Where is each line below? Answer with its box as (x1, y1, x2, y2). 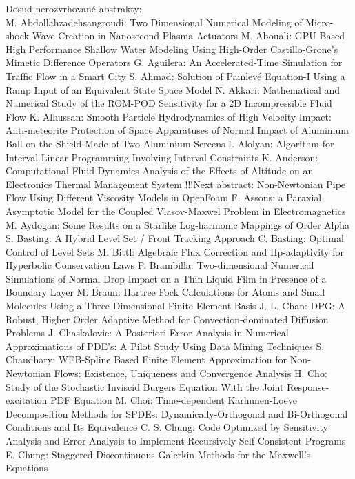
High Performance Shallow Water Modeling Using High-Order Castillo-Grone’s (6, 41, 338, 56)
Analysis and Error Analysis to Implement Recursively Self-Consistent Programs (6, 434, 346, 447)
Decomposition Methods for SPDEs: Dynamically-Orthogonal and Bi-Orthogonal (6, 406, 348, 420)
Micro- (305, 14, 334, 29)
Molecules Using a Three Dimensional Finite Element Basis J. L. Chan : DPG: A (6, 298, 345, 313)
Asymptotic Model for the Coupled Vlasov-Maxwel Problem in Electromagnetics (6, 203, 346, 218)
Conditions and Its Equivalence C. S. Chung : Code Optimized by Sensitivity (6, 420, 328, 434)
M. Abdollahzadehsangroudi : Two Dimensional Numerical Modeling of (6, 14, 303, 29)
